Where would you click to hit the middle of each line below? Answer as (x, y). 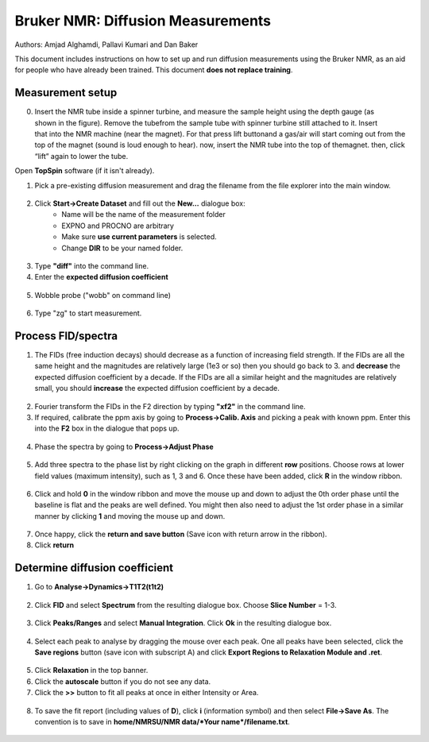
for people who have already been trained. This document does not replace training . (154, 70)
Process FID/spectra (66, 336)
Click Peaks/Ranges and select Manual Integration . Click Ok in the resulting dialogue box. (183, 623)
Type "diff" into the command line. (92, 265)
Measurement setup (66, 93)
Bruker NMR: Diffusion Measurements (143, 21)
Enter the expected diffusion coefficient (101, 277)
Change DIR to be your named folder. (122, 248)
